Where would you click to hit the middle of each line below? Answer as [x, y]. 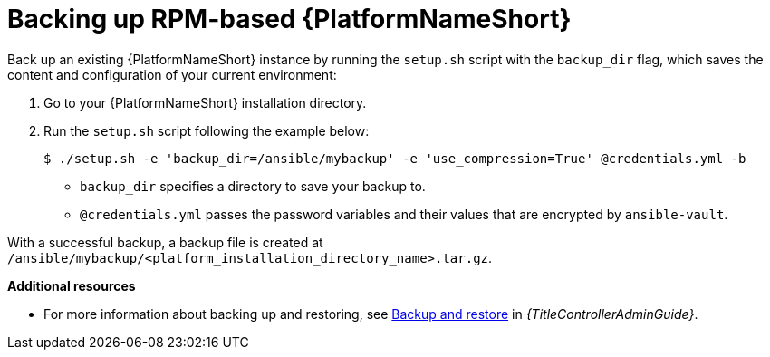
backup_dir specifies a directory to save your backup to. [253, 186]
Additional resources [72, 285]
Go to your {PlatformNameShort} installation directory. [205, 102]
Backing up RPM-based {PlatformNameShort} [289, 19]
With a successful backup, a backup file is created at [165, 242]
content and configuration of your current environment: [172, 74]
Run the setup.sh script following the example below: [207, 130]
